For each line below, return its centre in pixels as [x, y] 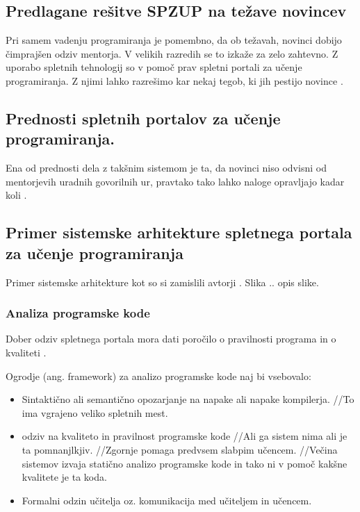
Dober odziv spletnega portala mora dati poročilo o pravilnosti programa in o [171, 339]
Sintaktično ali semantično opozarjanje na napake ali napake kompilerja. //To [188, 399]
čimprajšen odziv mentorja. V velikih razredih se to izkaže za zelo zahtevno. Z [172, 53]
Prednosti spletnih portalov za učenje [143, 118]
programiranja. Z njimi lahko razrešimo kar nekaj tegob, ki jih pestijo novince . [174, 80]
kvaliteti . [26, 352]
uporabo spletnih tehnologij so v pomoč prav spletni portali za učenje [154, 67]
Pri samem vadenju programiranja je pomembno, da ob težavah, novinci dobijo [174, 40]
